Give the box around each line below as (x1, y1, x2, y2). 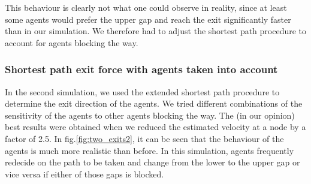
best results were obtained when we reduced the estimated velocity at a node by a (5, 120, 306, 133)
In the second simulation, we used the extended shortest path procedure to (5, 85, 280, 98)
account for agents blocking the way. (5, 36, 138, 49)
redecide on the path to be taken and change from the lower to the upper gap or (5, 156, 300, 168)
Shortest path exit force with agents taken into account (5, 62, 278, 77)
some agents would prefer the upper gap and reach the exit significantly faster (5, 13, 291, 25)
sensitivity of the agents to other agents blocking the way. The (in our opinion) (5, 108, 295, 121)
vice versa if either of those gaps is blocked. (5, 167, 164, 180)
